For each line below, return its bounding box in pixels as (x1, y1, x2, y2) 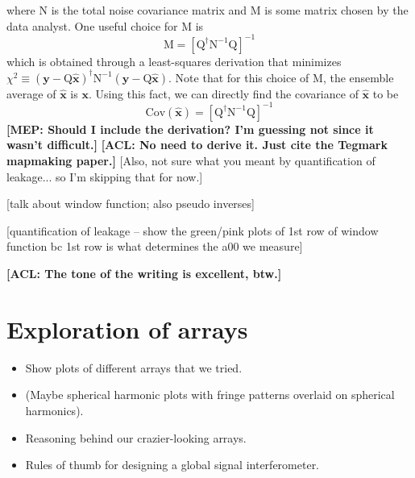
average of (6, 85, 56, 102)
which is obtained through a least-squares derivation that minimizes (6, 52, 342, 69)
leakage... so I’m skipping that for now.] (6, 168, 203, 185)
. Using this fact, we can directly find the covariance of (88, 85, 359, 102)
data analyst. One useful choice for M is (6, 17, 204, 34)
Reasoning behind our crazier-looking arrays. (25, 429, 247, 446)
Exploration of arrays (6, 312, 248, 345)
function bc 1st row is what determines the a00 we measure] (6, 238, 303, 255)
